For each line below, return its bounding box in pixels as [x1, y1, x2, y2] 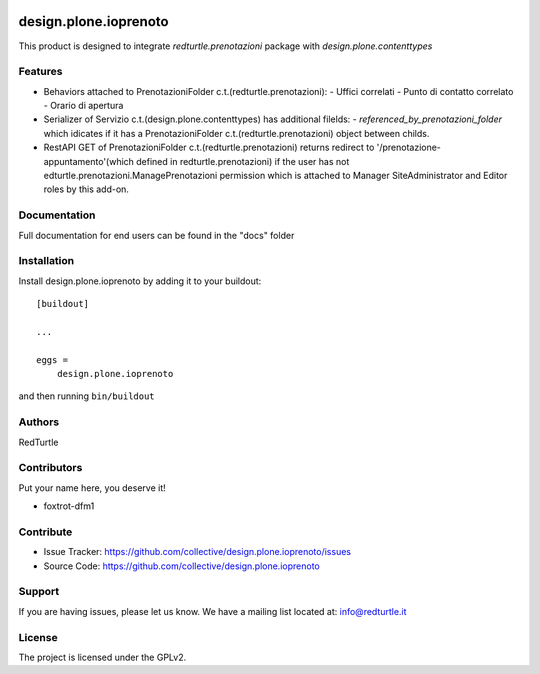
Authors [18, 415, 60, 429]
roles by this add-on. [43, 183, 130, 195]
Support [18, 585, 60, 599]
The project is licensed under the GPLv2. [18, 651, 187, 663]
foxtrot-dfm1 [43, 500, 95, 512]
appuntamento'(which [43, 155, 135, 167]
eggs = [36, 354, 69, 365]
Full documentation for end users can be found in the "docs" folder [18, 229, 295, 241]
